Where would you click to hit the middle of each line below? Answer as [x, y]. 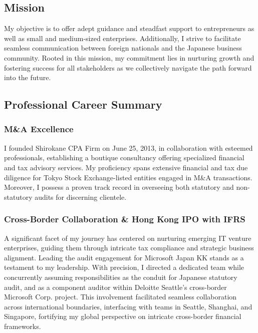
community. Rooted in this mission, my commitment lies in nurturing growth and [129, 57]
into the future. [28, 77]
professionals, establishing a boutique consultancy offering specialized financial [124, 157]
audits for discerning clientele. [81, 197]
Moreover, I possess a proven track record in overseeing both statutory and [119, 187]
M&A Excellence [39, 129]
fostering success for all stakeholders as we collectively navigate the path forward [128, 67]
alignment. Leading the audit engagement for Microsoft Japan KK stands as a [124, 257]
